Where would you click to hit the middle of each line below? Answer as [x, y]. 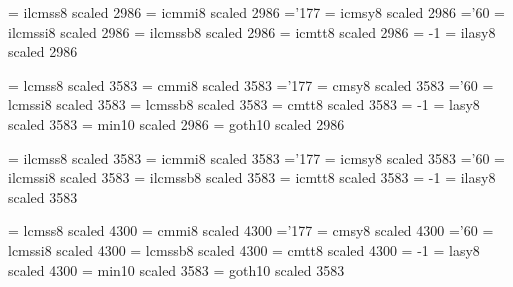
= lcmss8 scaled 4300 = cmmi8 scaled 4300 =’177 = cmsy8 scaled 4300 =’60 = [251, 230]
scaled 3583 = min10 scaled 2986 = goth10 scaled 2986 [176, 123]
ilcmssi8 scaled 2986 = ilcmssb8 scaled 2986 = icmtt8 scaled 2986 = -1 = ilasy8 [252, 31]
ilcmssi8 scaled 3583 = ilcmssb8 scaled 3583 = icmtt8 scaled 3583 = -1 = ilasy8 [252, 177]
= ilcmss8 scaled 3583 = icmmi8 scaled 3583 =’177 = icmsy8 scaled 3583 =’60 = [256, 157]
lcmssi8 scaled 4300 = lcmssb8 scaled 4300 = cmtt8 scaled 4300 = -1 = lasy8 [244, 249]
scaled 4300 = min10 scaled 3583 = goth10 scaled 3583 [176, 269]
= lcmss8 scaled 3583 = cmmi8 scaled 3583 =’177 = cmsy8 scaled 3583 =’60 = [251, 84]
